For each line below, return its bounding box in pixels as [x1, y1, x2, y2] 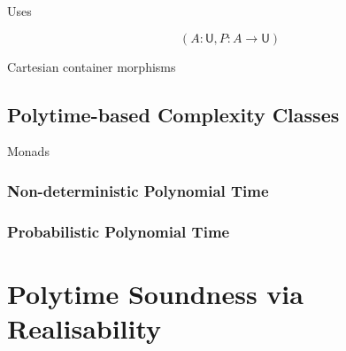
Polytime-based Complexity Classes [7, 100, 340, 128]
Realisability [7, 310, 162, 347]
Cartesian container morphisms [7, 57, 176, 75]
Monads [7, 142, 50, 160]
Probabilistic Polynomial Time [7, 220, 230, 242]
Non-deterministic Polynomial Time [7, 179, 269, 201]
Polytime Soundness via [7, 275, 304, 311]
